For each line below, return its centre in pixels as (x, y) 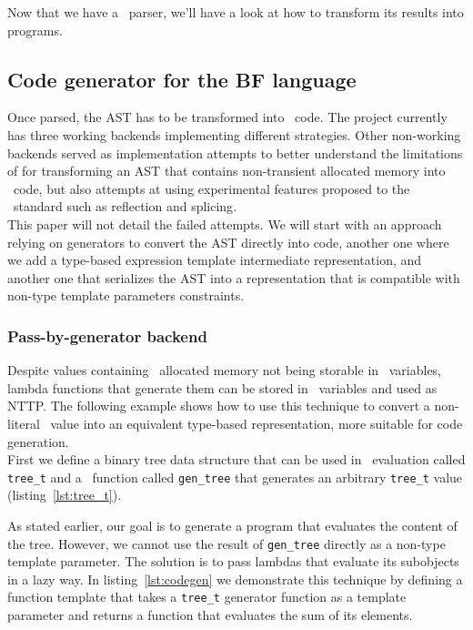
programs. (35, 30)
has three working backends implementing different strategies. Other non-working (234, 134)
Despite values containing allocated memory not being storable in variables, (225, 370)
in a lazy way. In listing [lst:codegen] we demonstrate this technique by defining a (235, 579)
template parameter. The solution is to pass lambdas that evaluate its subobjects (233, 561)
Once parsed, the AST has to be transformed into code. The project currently (227, 117)
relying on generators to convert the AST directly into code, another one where (228, 242)
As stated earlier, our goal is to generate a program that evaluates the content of (232, 525)
